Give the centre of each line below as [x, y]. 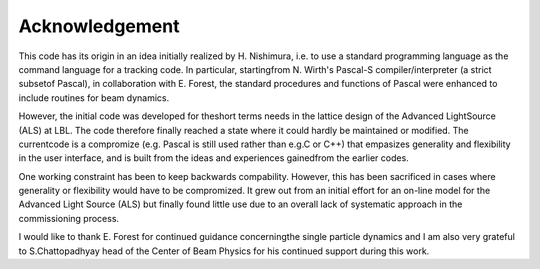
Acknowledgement [99, 26]
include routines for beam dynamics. [94, 97]
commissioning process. [69, 218]
